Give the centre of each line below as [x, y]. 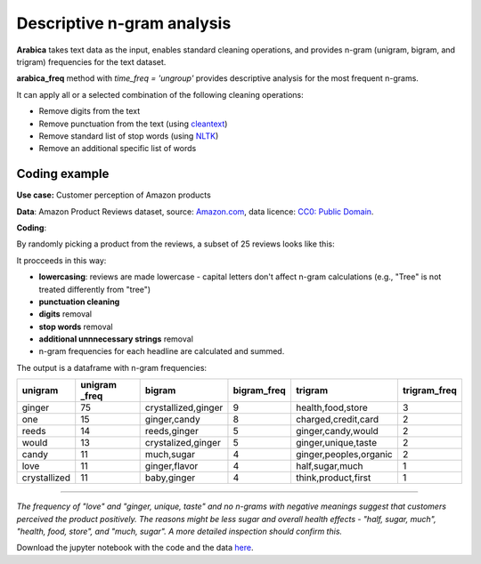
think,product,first [333, 478]
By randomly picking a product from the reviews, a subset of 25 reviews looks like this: [175, 244]
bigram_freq [260, 391]
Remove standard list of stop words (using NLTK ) [129, 136]
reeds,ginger [172, 431]
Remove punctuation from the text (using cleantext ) [133, 124]
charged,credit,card [337, 420]
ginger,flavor [171, 466]
